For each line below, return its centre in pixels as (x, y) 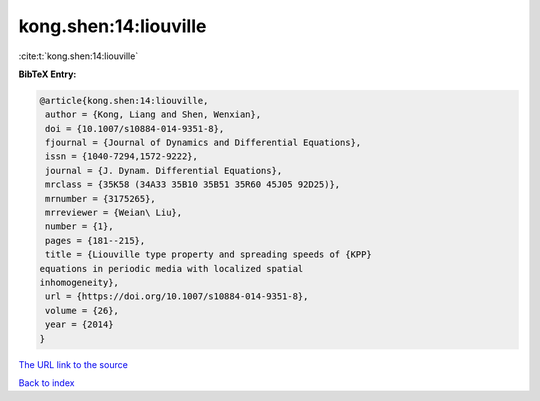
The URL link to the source (73, 364)
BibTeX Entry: (47, 74)
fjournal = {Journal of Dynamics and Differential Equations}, (203, 143)
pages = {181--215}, (95, 240)
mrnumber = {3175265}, (101, 198)
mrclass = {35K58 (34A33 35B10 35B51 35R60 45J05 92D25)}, (193, 184)
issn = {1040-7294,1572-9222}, (122, 156)
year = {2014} (79, 324)
